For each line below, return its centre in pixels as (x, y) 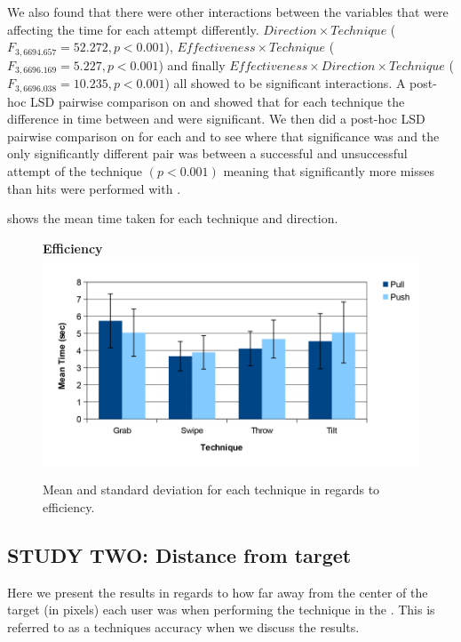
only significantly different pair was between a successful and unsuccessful (207, 153)
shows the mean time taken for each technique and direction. (173, 218)
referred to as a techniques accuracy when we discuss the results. (183, 626)
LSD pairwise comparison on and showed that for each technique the (218, 101)
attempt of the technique (75, 170)
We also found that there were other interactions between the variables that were (228, 12)
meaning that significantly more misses (329, 170)
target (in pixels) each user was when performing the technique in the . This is (221, 610)
